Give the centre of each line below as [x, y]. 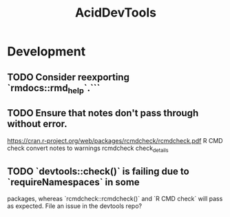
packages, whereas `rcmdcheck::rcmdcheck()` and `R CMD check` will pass [115, 199]
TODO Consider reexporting [68, 77]
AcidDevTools [116, 13]
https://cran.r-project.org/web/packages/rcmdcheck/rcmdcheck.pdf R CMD [115, 140]
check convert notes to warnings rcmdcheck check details [88, 149]
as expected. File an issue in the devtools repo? [75, 206]
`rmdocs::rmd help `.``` [54, 88]
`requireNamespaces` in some [73, 182]
